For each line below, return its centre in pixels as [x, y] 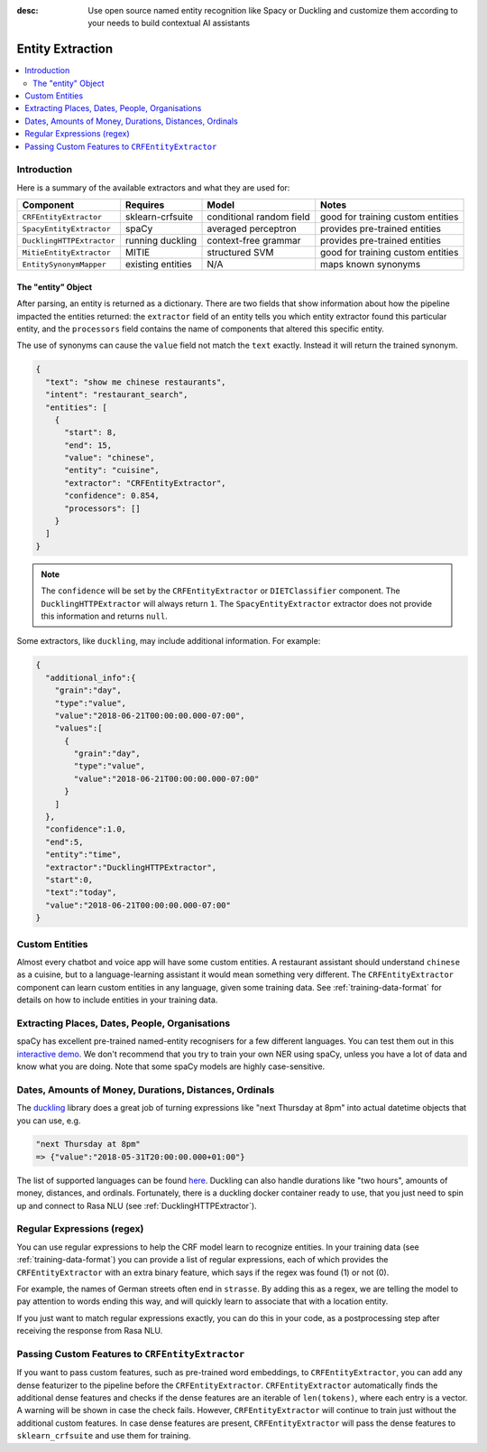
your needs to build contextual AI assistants [169, 23]
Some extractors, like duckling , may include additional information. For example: [169, 641]
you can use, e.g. [49, 1121]
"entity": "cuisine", [112, 470]
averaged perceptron [252, 228]
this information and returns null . [105, 616]
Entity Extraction [65, 49]
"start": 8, [91, 433]
